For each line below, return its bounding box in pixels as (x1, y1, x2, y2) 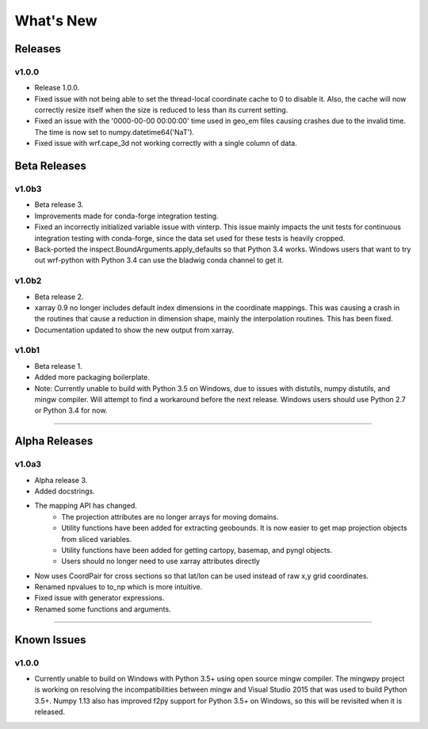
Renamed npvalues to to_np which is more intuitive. (34, 582, 203, 592)
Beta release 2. (34, 292, 84, 301)
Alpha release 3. (34, 475, 88, 485)
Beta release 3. (34, 200, 84, 209)
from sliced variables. (61, 534, 132, 543)
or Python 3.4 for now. (34, 405, 108, 416)
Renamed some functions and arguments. (34, 604, 171, 614)
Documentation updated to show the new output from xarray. (34, 325, 235, 335)
